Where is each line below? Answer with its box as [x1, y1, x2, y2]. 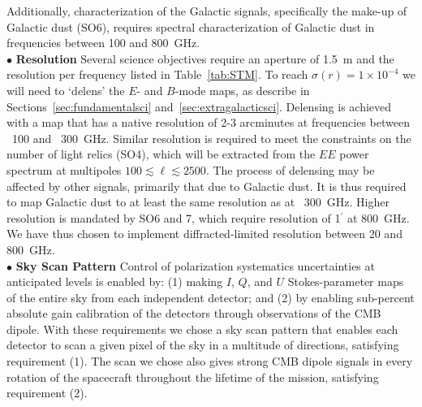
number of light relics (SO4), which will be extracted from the [6, 145, 316, 162]
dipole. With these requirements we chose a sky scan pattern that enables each [6, 320, 398, 337]
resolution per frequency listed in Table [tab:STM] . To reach [6, 66, 308, 83]
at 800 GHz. [347, 209, 410, 226]
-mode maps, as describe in [174, 81, 310, 98]
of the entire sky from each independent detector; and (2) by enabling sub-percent [6, 288, 415, 305]
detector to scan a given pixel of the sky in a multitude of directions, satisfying [6, 336, 399, 353]
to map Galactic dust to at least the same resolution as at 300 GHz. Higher [6, 193, 390, 210]
